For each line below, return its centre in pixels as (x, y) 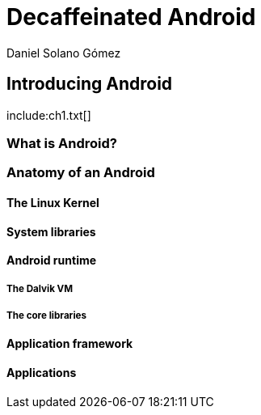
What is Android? (62, 143)
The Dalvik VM (40, 288)
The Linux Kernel (53, 202)
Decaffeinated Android (131, 17)
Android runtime (52, 260)
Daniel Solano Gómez (64, 53)
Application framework (70, 344)
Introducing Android (90, 84)
